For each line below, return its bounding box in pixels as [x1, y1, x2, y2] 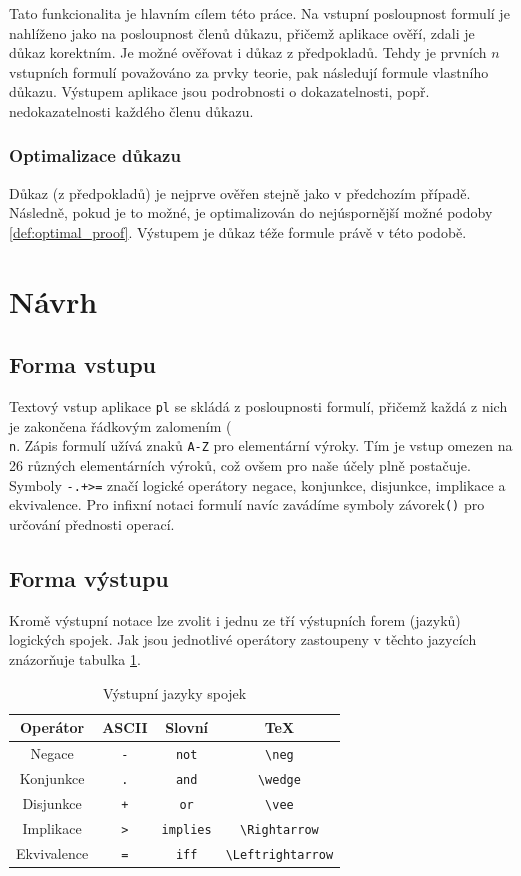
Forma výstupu [9, 562, 169, 593]
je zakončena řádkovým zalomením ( [9, 415, 232, 436]
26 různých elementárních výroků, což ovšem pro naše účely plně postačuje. [9, 455, 471, 476]
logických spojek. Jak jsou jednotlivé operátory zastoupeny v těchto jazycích [9, 629, 477, 650]
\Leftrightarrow [225, 847, 334, 862]
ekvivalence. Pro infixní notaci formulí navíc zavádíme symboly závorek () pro [9, 494, 485, 515]
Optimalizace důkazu [9, 143, 181, 168]
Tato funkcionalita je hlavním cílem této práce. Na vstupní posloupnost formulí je [9, 3, 510, 23]
